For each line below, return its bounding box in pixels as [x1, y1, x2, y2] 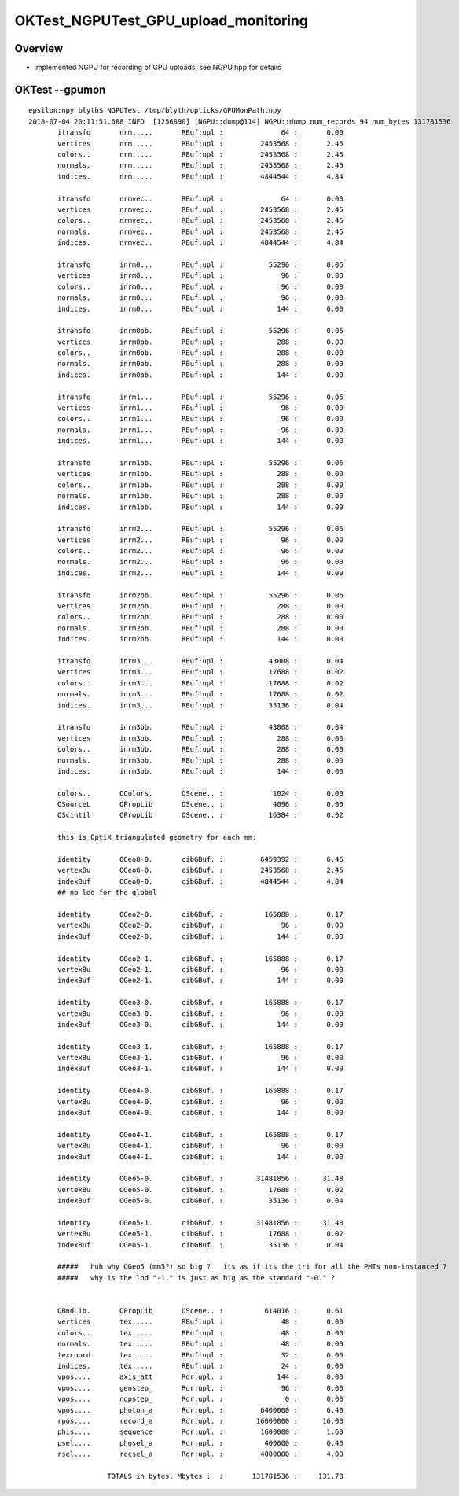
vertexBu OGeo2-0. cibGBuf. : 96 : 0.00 [57, 921, 343, 930]
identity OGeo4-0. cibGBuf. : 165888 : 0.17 [57, 1086, 343, 1095]
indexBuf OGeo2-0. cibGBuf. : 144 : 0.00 [57, 932, 343, 940]
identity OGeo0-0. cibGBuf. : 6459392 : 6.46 [57, 855, 343, 864]
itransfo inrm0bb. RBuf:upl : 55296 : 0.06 [57, 327, 343, 335]
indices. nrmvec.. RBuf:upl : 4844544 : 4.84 [57, 238, 343, 247]
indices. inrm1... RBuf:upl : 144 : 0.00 [57, 437, 343, 445]
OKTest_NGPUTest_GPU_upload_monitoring [14, 12, 308, 29]
